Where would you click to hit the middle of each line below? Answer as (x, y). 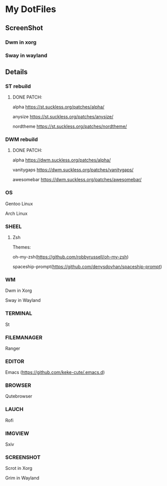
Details (16, 72)
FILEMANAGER (24, 337)
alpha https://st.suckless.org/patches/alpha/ (58, 107)
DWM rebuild (22, 139)
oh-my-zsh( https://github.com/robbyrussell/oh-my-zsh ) (71, 257)
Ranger (13, 348)
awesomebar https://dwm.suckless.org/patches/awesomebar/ (77, 180)
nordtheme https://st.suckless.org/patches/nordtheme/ (70, 126)
